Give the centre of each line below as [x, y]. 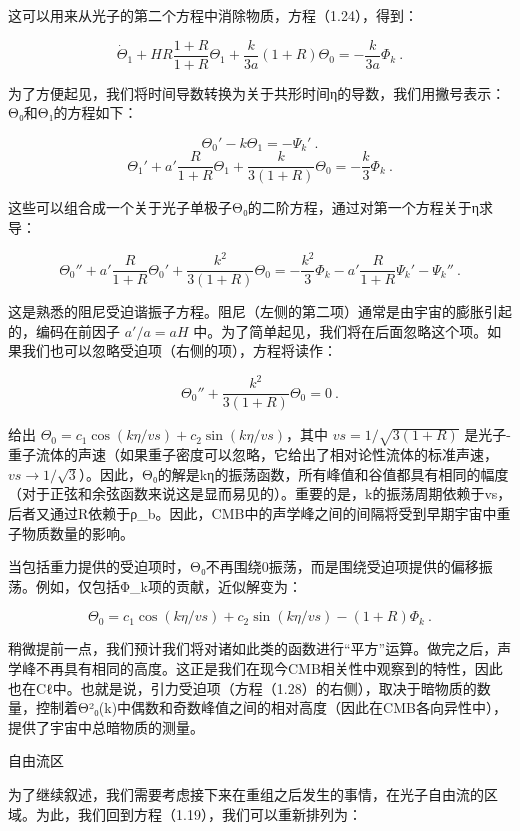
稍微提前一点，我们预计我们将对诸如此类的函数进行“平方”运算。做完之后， [253, 648]
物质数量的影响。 [77, 532]
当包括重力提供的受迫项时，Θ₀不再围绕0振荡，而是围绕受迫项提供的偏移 [243, 566]
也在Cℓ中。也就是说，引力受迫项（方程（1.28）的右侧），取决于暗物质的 [242, 687]
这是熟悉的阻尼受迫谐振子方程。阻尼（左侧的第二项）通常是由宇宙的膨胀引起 [260, 311]
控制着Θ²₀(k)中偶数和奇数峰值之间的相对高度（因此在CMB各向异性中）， [271, 707]
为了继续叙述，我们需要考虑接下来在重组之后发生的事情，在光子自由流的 [246, 793]
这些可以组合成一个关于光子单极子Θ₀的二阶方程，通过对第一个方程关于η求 [251, 207]
